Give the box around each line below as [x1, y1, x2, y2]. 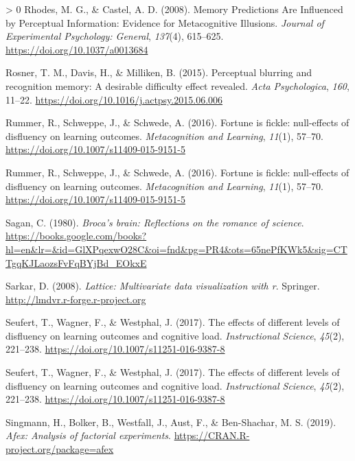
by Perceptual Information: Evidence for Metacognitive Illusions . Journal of [5, 15, 324, 29]
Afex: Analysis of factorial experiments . [5, 428, 171, 442]
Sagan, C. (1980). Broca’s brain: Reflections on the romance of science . [5, 215, 304, 229]
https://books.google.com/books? [5, 228, 147, 243]
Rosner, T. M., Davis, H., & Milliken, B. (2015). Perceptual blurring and [5, 65, 312, 80]
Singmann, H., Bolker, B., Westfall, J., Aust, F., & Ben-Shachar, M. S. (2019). [5, 414, 336, 429]
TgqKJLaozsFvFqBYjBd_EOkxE [5, 255, 147, 270]
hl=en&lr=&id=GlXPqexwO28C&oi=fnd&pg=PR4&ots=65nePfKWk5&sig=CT [5, 241, 347, 256]
